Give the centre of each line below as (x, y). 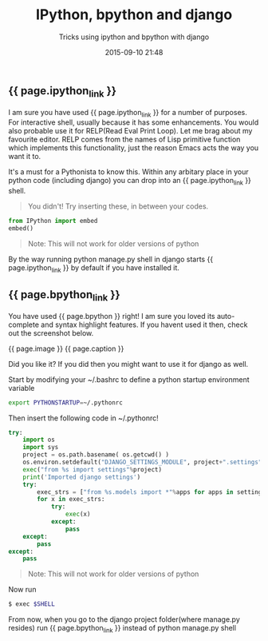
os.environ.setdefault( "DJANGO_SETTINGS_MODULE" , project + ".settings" (142, 462)
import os (39, 440)
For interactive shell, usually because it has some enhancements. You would (134, 122)
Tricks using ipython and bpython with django (134, 37)
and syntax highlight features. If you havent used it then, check (144, 324)
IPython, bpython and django (134, 15)
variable (22, 388)
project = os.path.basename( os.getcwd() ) (96, 455)
